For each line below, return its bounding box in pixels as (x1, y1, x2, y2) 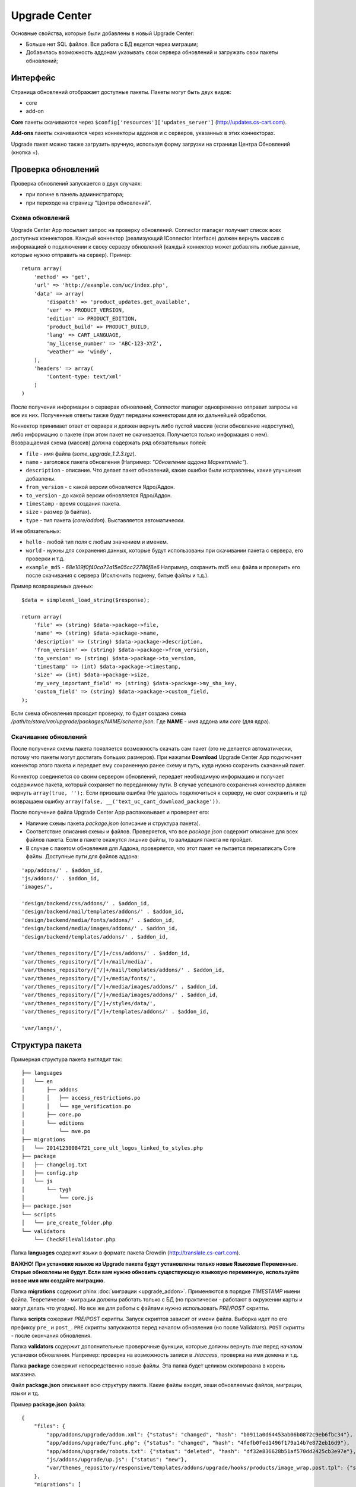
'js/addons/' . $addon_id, (21, 875, 100, 881)
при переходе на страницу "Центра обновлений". (26, 199, 151, 206)
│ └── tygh (21, 1186, 72, 1193)
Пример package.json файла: (11, 1401, 86, 1408)
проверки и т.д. (26, 555, 65, 562)
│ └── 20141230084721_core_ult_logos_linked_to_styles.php (21, 1144, 203, 1151)
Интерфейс (11, 73, 56, 83)
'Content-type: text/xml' (46, 374, 122, 380)
